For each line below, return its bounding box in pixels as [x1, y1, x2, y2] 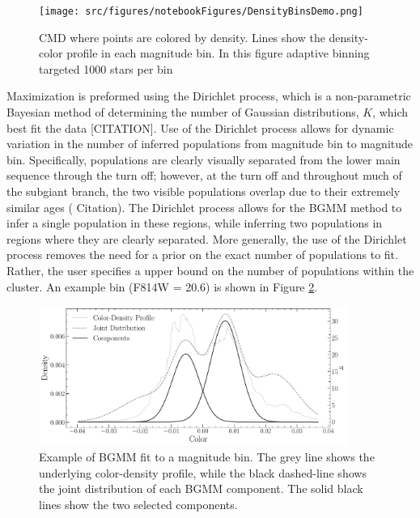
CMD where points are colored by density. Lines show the [39, 28, 325, 45]
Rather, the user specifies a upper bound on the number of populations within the [6, 261, 414, 278]
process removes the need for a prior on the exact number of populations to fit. [6, 246, 398, 263]
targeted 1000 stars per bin [39, 60, 173, 77]
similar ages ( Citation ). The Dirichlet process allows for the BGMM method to [6, 198, 402, 215]
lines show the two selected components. [39, 496, 238, 513]
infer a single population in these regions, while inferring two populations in [6, 214, 383, 231]
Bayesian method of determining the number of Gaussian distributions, [6, 104, 359, 121]
